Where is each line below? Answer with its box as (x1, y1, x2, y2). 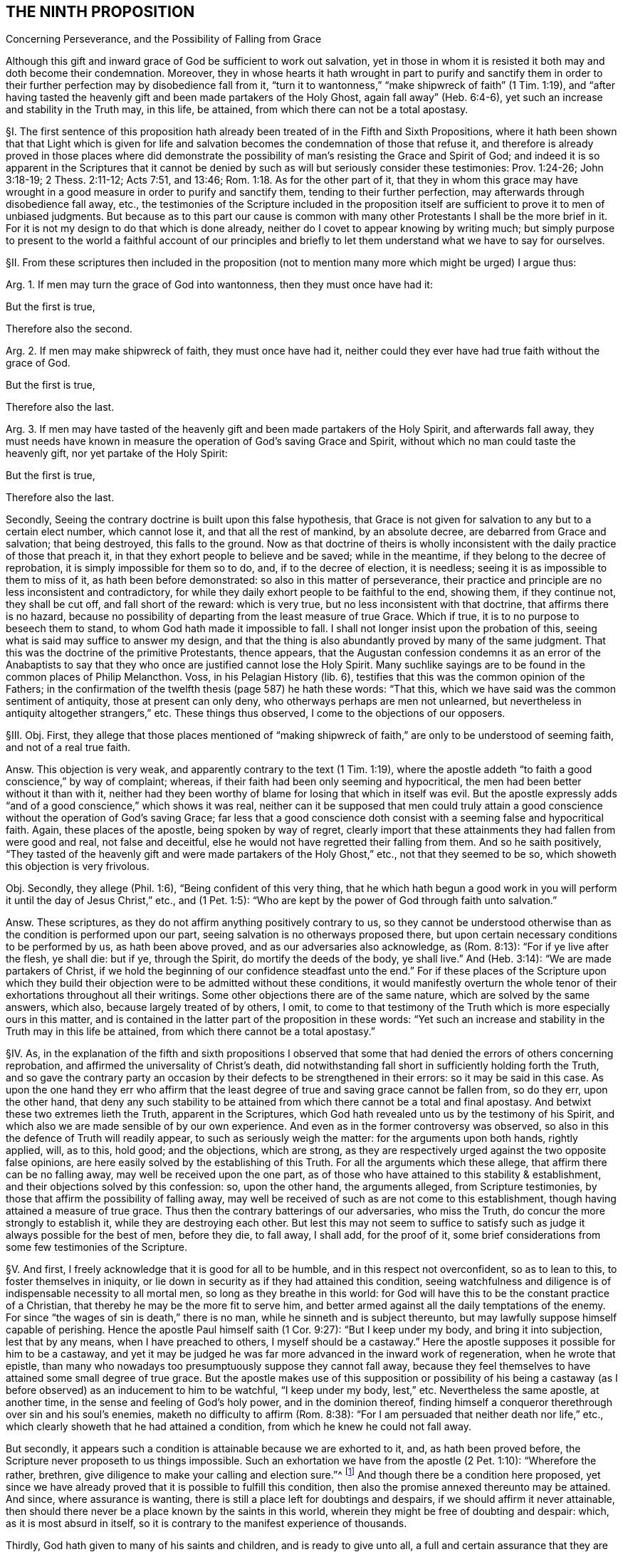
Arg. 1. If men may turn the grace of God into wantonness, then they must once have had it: (6, 278, 433, 291)
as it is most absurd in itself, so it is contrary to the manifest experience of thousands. (6, 1517, 407, 1530)
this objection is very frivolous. (6, 860, 150, 873)
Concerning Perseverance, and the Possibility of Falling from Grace (6, 33, 322, 46)
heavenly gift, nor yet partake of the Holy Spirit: (6, 447, 228, 460)
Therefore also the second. (6, 323, 132, 335)
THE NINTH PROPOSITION (6, 3, 195, 21)
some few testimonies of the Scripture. (6, 1241, 187, 1254)
